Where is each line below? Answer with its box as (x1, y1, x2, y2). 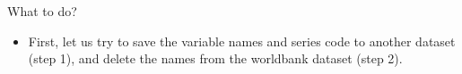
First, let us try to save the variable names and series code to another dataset (28, 31, 456, 50)
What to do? (7, 2, 77, 20)
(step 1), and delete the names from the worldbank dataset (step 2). (28, 49, 403, 68)
